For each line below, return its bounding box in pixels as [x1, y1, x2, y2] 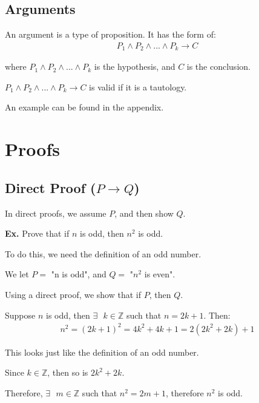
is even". [144, 268, 175, 280]
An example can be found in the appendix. [5, 101, 164, 113]
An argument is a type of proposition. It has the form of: [5, 28, 216, 41]
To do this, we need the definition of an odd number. [5, 247, 202, 260]
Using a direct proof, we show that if [5, 288, 142, 301]
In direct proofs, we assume [5, 206, 107, 219]
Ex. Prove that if [5, 227, 70, 240]
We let [5, 268, 29, 280]
